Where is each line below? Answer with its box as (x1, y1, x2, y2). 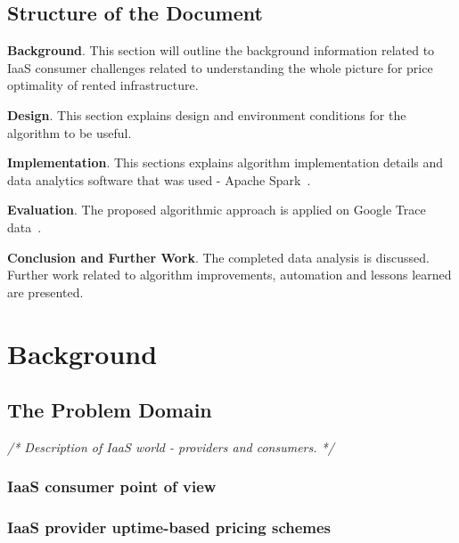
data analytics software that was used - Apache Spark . (7, 170, 311, 189)
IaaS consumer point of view (7, 475, 217, 498)
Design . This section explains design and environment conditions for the (7, 105, 406, 124)
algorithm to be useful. (7, 123, 132, 142)
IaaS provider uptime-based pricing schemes (7, 516, 332, 539)
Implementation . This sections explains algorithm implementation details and (7, 153, 444, 172)
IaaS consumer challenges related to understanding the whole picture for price (7, 58, 433, 77)
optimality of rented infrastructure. (7, 76, 199, 94)
